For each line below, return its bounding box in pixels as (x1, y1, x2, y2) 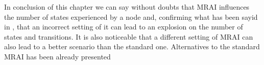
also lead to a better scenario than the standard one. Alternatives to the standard (4, 41, 260, 52)
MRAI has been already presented (4, 51, 111, 61)
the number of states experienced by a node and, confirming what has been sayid (4, 11, 258, 22)
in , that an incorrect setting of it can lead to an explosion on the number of (4, 21, 243, 32)
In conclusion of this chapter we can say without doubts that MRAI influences (4, 2, 250, 12)
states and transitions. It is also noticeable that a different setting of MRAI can (4, 31, 253, 42)
